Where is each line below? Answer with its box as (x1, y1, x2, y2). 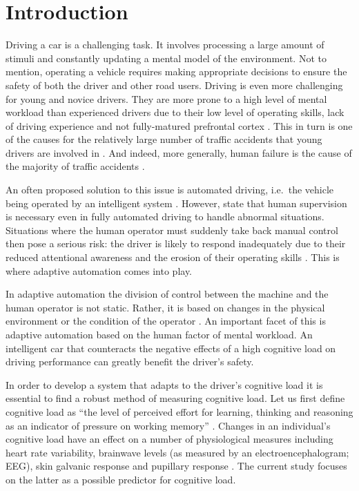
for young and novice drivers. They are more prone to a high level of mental (6, 91, 327, 106)
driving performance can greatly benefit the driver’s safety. (6, 354, 254, 369)
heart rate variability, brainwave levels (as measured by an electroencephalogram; (6, 445, 349, 459)
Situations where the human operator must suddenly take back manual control (6, 222, 338, 237)
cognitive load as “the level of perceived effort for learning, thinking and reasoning (6, 404, 353, 418)
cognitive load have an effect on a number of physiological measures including (6, 432, 333, 446)
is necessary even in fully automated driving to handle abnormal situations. (6, 209, 324, 224)
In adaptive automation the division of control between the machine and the (6, 287, 329, 301)
